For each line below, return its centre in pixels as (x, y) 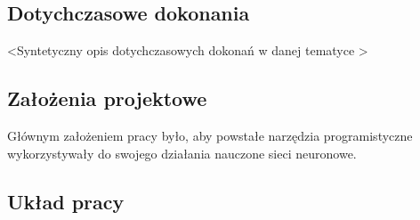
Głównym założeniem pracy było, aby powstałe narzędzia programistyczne (210, 135)
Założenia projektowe (107, 98)
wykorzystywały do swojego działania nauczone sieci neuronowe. (182, 153)
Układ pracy (66, 201)
